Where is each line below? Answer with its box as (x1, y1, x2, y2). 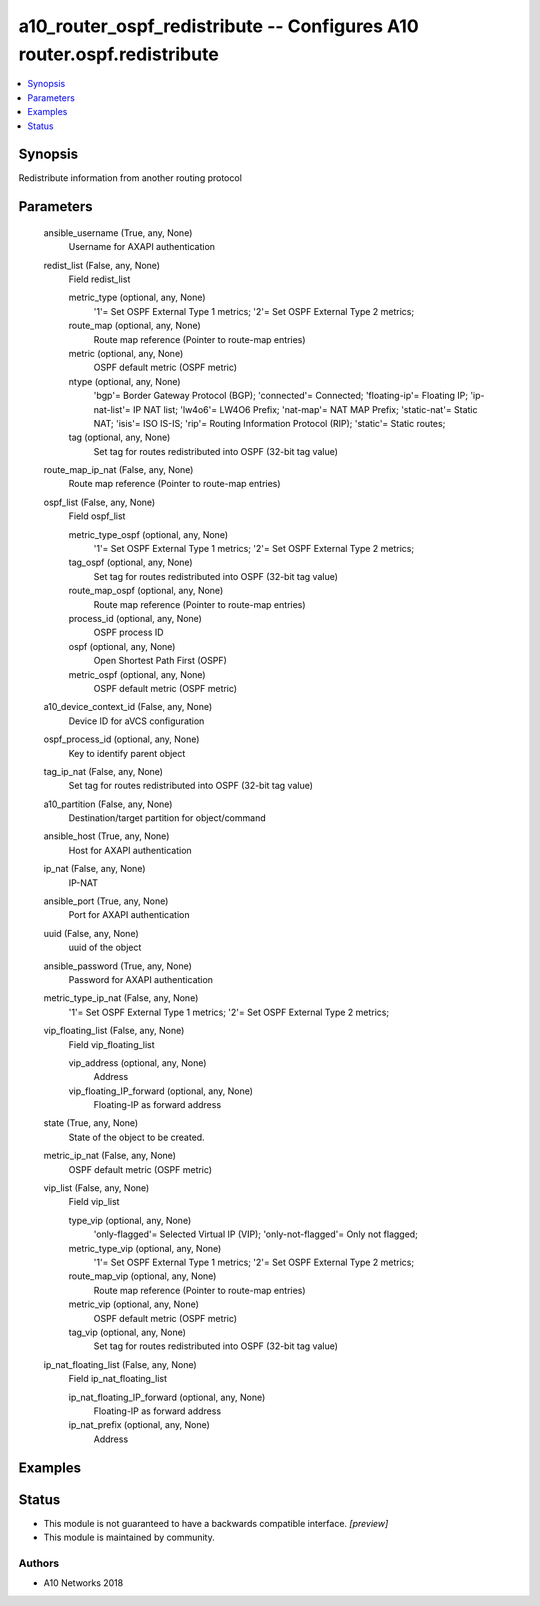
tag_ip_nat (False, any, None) (43, 765, 164, 777)
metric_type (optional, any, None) (68, 291, 206, 304)
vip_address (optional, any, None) (68, 1056, 207, 1069)
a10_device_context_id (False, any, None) (43, 701, 213, 713)
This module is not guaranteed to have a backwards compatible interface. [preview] (43, 1517, 389, 1529)
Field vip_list (68, 1196, 120, 1208)
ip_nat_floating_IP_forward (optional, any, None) (68, 1391, 266, 1403)
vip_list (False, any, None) (43, 1182, 150, 1194)
